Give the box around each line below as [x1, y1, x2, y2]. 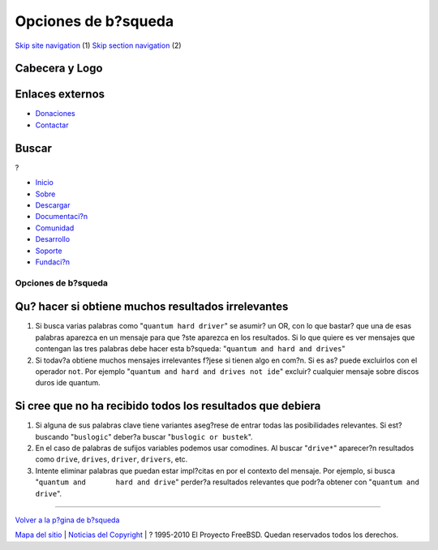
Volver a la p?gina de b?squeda [15, 515, 120, 525]
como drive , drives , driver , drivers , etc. [35, 454, 188, 464]
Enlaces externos [15, 88, 105, 101]
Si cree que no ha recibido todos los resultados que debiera [15, 399, 321, 413]
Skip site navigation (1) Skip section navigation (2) [15, 41, 182, 50]
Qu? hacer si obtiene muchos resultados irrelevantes [15, 300, 289, 314]
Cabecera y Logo [15, 62, 103, 75]
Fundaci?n [35, 256, 71, 267]
